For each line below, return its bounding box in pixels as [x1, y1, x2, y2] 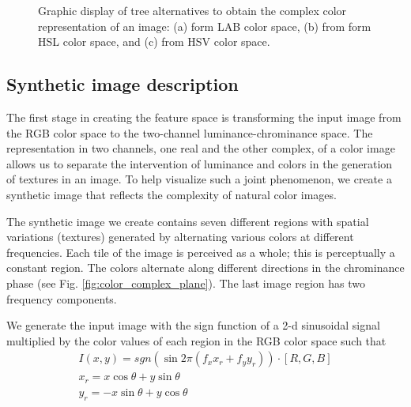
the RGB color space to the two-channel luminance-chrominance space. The [6, 124, 373, 141]
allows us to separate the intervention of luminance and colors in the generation [6, 155, 393, 171]
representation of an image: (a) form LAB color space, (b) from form [38, 17, 371, 34]
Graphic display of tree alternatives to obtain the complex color [38, 2, 347, 18]
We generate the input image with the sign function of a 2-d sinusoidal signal [6, 317, 380, 334]
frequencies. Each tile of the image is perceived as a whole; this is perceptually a [6, 243, 395, 260]
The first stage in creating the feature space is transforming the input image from [6, 108, 402, 125]
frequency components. [6, 290, 117, 307]
